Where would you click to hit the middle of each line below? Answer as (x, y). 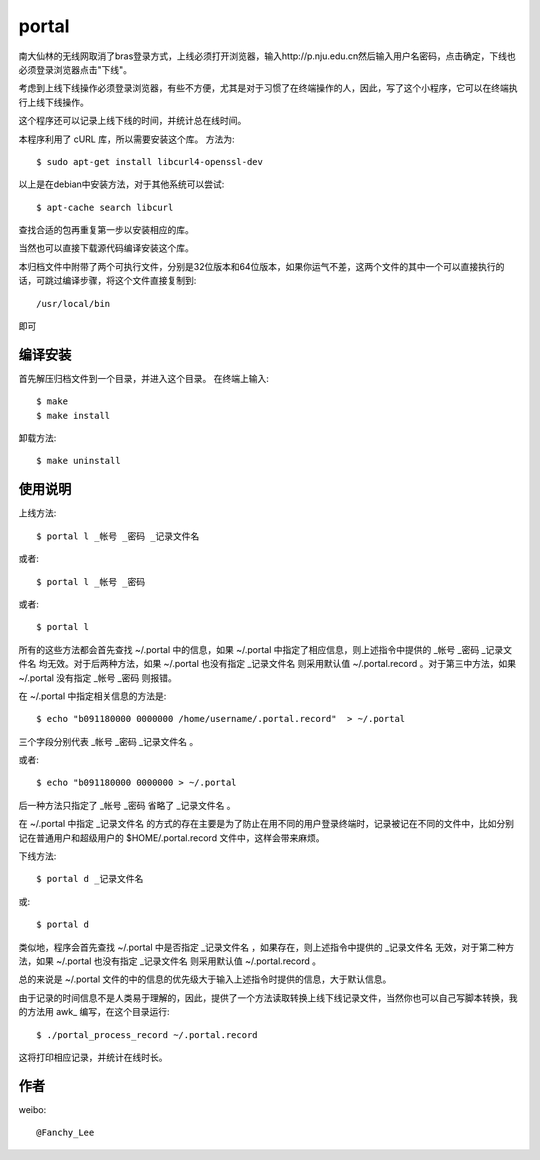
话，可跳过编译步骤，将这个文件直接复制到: (107, 281)
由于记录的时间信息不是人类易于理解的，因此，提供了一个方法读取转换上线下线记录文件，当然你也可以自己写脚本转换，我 (268, 997)
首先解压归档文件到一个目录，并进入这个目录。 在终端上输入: (143, 378)
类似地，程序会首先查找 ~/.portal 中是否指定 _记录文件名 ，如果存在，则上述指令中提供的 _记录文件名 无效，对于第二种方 (266, 947)
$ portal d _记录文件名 (90, 879)
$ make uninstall (78, 461)
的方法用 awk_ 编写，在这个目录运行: (94, 1012)
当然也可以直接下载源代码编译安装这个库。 (106, 248)
